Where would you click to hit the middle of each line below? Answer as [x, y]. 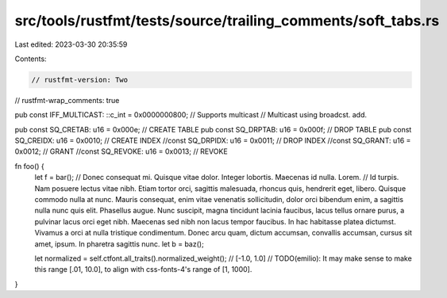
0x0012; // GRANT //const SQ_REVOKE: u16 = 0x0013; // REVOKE [121, 151]
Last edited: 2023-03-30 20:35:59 [71, 44]
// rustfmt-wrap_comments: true [67, 100]
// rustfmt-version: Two [80, 80]
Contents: [31, 59]
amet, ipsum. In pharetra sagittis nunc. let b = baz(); [119, 244]
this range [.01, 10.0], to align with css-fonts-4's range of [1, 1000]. [143, 269]
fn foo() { [30, 166]
